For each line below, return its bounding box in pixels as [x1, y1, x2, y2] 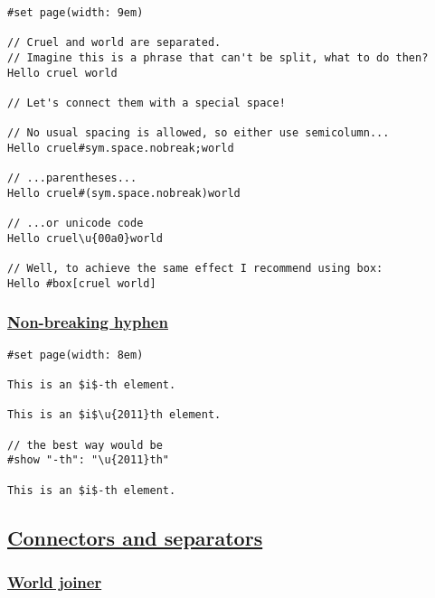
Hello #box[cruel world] [7, 276, 156, 290]
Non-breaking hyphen [7, 311, 168, 333]
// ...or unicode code [7, 217, 144, 230]
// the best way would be [7, 438, 163, 452]
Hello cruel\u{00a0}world [7, 231, 163, 245]
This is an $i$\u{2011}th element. [7, 408, 222, 422]
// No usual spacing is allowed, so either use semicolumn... [7, 126, 390, 140]
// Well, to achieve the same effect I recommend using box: [7, 262, 383, 276]
